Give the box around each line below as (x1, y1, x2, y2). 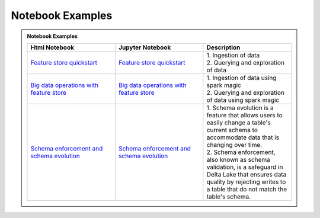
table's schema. (206, 193, 251, 201)
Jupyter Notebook (119, 43, 171, 52)
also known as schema (206, 155, 271, 163)
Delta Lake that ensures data (206, 170, 287, 178)
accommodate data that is (206, 133, 280, 142)
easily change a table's (206, 118, 271, 127)
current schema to (206, 126, 258, 134)
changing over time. (206, 140, 263, 149)
